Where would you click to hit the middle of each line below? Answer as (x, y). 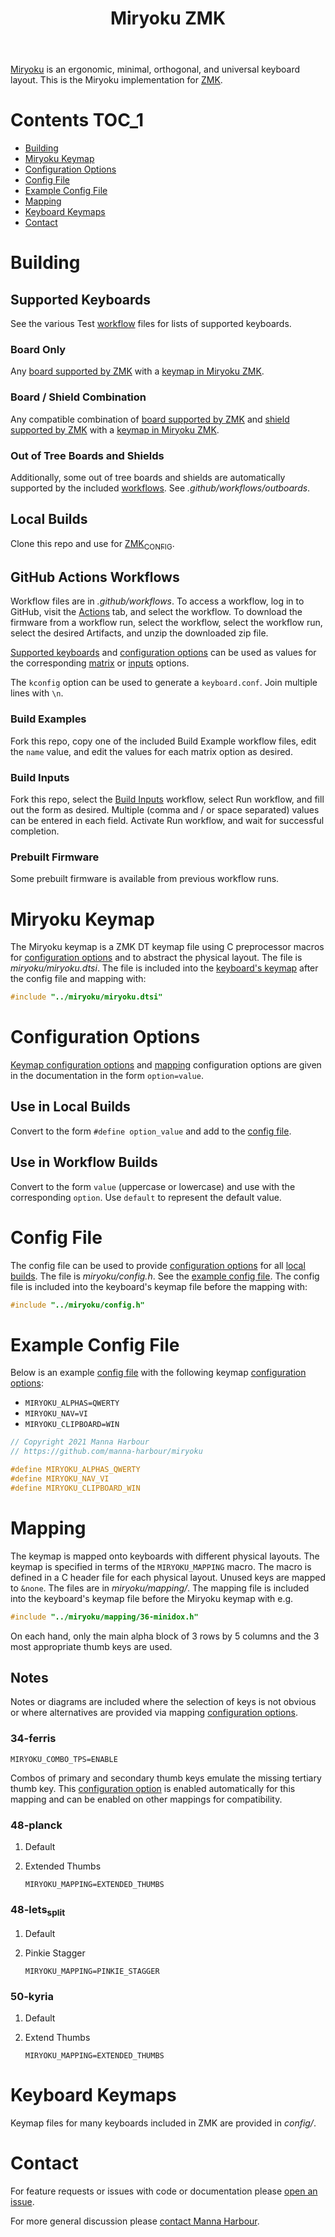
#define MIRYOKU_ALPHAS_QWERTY (75, 1470)
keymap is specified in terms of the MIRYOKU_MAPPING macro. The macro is (161, 1566)
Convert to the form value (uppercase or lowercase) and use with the (153, 1186)
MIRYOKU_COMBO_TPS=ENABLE (64, 1759)
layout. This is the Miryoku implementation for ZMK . (116, 80)
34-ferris (33, 1739)
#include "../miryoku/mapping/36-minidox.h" (104, 1617)
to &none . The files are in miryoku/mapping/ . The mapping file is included (160, 1588)
